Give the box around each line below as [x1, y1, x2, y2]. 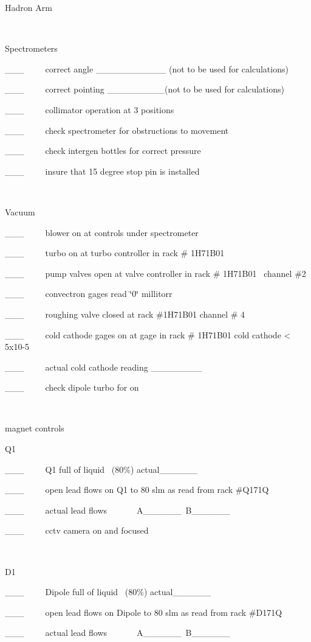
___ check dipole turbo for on [5, 381, 139, 394]
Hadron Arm [5, 1, 52, 13]
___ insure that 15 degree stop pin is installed [5, 164, 200, 177]
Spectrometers [5, 42, 58, 55]
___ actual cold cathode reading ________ [5, 360, 202, 373]
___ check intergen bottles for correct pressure [5, 144, 201, 157]
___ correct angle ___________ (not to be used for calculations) [5, 62, 289, 75]
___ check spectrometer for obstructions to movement [5, 124, 229, 136]
